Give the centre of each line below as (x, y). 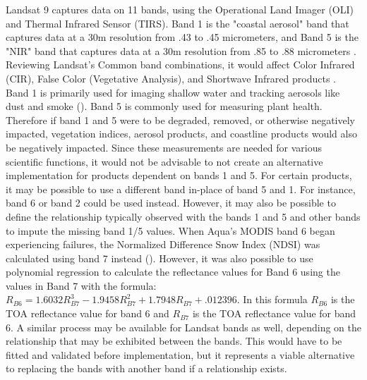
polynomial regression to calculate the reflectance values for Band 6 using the (173, 272)
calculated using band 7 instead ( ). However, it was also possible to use (160, 258)
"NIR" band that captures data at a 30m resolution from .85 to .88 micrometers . (181, 50)
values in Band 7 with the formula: (81, 285)
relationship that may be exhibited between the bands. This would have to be (174, 341)
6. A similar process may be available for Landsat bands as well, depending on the (183, 327)
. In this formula (272, 299)
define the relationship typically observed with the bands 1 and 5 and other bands (183, 216)
